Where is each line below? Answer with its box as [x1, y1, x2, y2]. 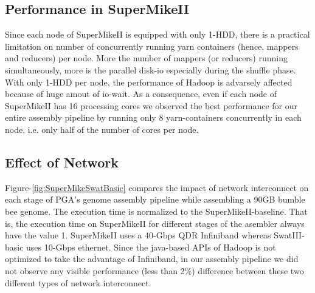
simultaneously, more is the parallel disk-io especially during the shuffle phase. [5, 63, 296, 76]
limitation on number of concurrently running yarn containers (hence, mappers [5, 39, 299, 52]
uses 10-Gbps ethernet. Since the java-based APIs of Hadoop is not [26, 240, 276, 253]
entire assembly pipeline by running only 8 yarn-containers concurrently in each [5, 111, 302, 124]
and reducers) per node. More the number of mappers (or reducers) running [5, 52, 288, 64]
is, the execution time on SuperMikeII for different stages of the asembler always [5, 217, 305, 229]
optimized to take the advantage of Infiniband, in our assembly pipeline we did [5, 252, 299, 265]
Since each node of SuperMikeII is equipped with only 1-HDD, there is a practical [5, 28, 310, 41]
